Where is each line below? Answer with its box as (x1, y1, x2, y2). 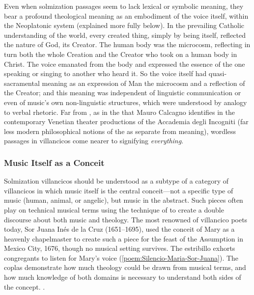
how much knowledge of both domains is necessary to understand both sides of (4, 272, 241, 282)
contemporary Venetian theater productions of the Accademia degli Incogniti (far (4, 116, 249, 127)
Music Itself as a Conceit (4, 156, 105, 168)
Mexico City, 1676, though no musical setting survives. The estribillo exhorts (4, 243, 235, 253)
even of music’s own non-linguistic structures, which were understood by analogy (4, 97, 247, 107)
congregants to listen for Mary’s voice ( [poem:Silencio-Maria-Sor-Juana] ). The (4, 252, 239, 263)
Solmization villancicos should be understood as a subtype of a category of (4, 176, 229, 186)
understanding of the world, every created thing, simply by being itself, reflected (4, 29, 246, 40)
